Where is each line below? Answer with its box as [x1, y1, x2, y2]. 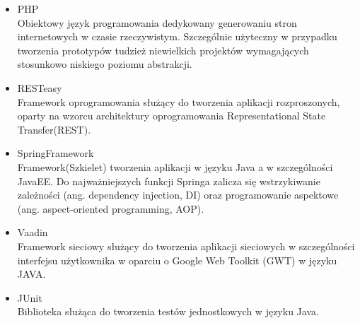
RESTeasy [17, 80, 62, 95]
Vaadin [17, 225, 48, 240]
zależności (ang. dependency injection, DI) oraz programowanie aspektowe [17, 187, 339, 202]
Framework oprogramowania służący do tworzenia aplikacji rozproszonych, [17, 94, 340, 109]
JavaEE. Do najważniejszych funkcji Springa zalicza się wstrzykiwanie [17, 173, 320, 188]
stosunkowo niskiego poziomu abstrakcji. [17, 57, 192, 71]
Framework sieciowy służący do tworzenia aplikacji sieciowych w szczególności [17, 238, 355, 253]
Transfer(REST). [17, 122, 91, 136]
